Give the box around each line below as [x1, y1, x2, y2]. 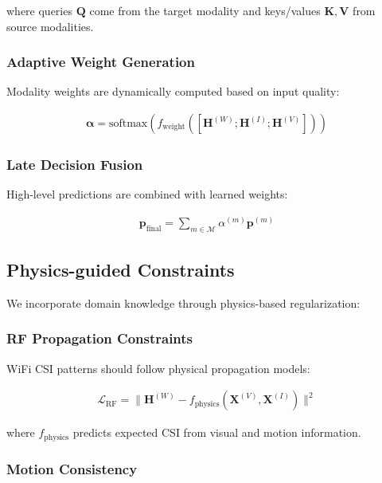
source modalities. [6, 18, 94, 34]
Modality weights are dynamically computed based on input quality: [6, 83, 340, 100]
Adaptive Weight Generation [6, 52, 195, 72]
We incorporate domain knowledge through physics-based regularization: [6, 294, 361, 311]
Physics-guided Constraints [6, 257, 235, 282]
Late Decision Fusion [6, 154, 143, 174]
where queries [6, 2, 72, 18]
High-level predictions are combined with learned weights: [6, 186, 288, 202]
